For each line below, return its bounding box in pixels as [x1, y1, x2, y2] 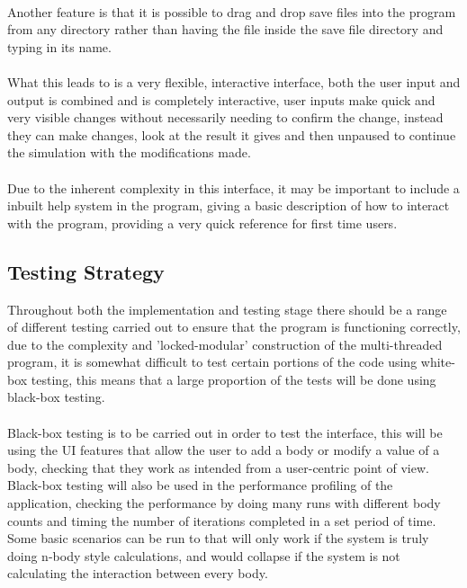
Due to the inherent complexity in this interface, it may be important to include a [7, 178, 460, 197]
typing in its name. [7, 37, 112, 56]
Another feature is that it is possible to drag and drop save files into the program [7, 2, 456, 21]
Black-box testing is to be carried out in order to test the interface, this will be [7, 423, 443, 441]
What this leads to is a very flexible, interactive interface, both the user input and [7, 72, 461, 91]
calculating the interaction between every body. [7, 564, 268, 583]
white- [420, 352, 455, 371]
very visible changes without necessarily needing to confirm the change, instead [7, 108, 444, 127]
